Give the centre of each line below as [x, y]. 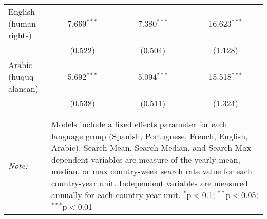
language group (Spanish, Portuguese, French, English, [150, 136]
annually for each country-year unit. [116, 195]
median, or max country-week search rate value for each [152, 171]
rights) [20, 35]
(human [22, 23]
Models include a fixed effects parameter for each [139, 124]
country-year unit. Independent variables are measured [150, 183]
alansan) [23, 88]
